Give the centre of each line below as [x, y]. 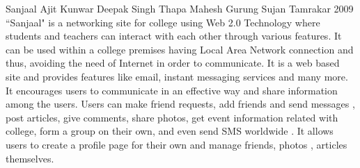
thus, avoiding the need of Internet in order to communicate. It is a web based [173, 63]
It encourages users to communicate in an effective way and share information [172, 90]
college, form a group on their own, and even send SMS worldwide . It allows [170, 131]
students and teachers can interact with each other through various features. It [174, 36]
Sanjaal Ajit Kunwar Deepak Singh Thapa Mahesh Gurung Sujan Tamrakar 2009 [180, 8]
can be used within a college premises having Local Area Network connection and [180, 49]
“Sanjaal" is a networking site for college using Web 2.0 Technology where [163, 22]
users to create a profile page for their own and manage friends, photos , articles [177, 144]
